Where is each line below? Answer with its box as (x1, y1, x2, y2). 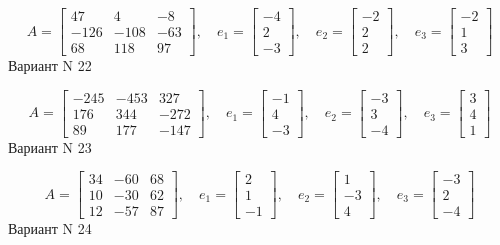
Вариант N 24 (8, 218, 92, 239)
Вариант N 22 (8, 55, 92, 76)
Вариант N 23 (8, 136, 92, 157)
